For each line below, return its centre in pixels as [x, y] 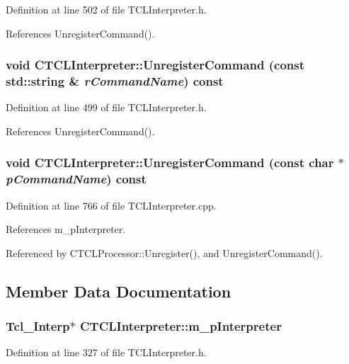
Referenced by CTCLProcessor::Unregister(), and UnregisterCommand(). [164, 252]
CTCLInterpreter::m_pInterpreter [181, 326]
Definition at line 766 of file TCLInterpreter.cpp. [111, 205]
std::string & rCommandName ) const [115, 81]
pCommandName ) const [76, 179]
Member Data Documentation [119, 291]
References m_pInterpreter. [66, 229]
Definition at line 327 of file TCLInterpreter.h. [106, 352]
